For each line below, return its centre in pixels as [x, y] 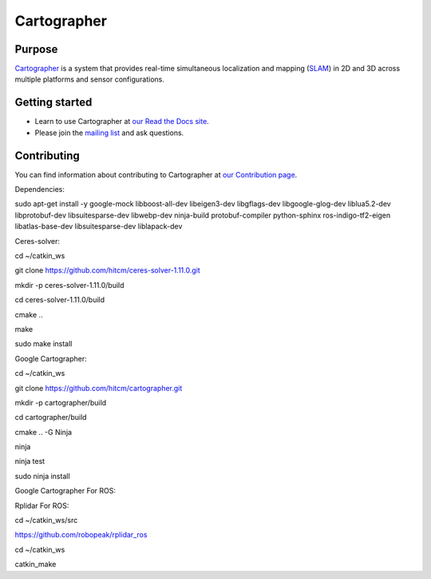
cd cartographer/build [51, 417]
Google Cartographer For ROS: [65, 491]
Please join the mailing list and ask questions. [109, 133]
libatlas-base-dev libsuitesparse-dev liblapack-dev [99, 226]
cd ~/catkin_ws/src [46, 521]
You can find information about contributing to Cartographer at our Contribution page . [156, 174]
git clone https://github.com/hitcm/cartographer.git [99, 388]
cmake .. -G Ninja [43, 432]
